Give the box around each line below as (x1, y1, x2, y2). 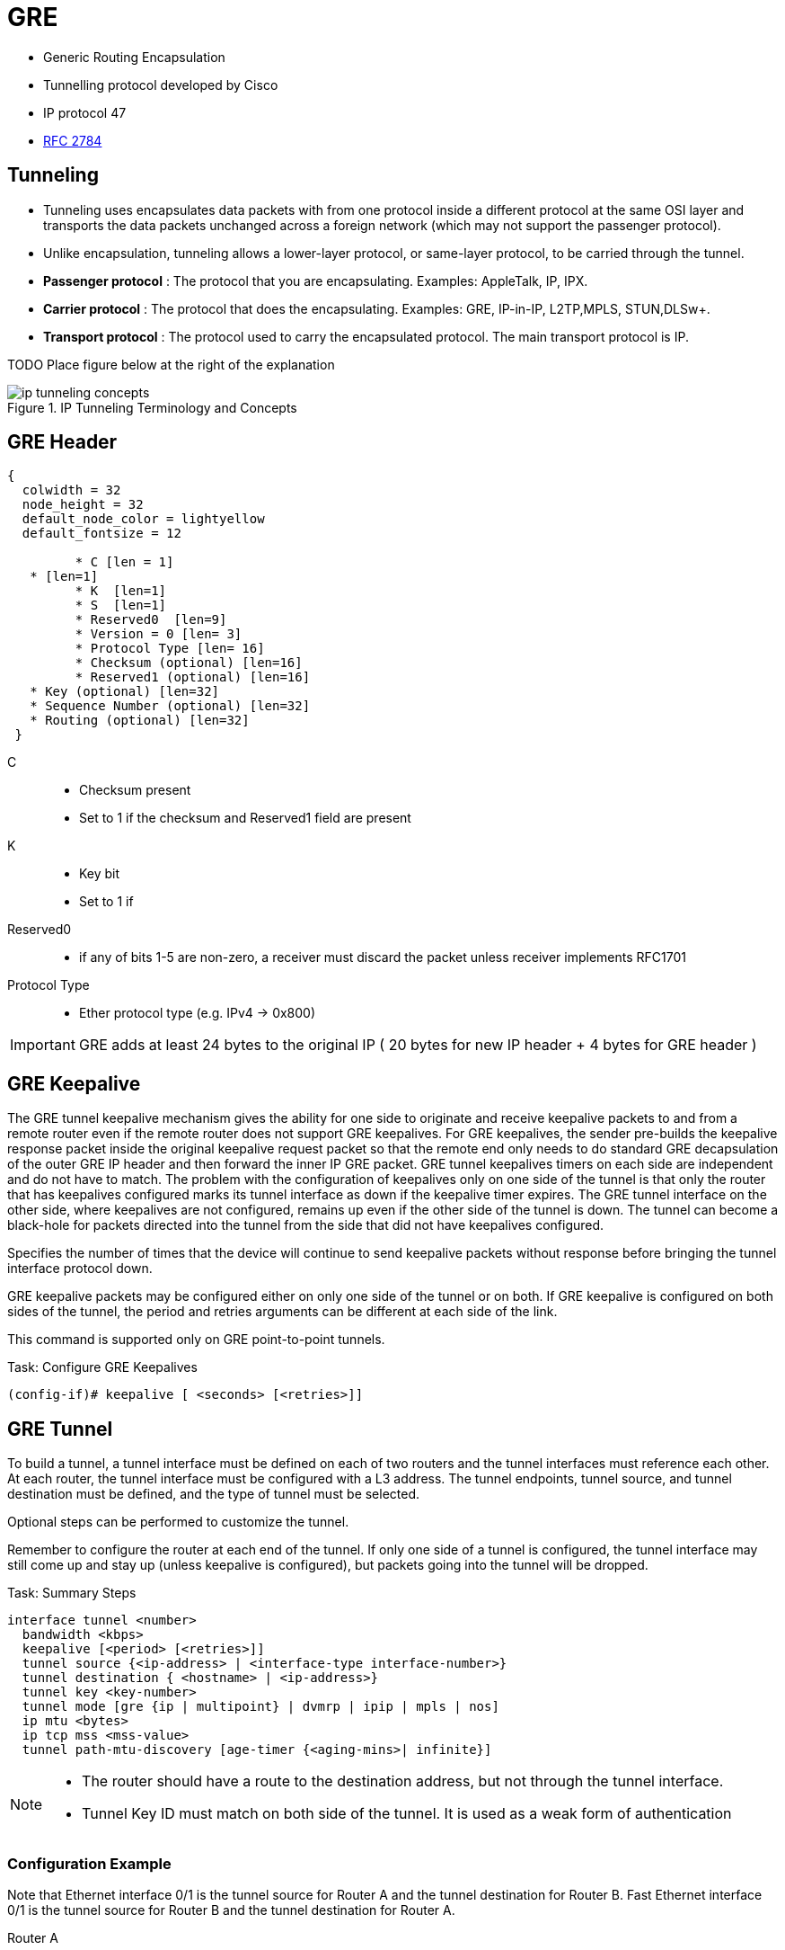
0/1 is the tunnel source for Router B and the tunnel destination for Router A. (7, 1901, 455, 1918)
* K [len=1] (75, 583, 167, 599)
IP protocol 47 (43, 104, 127, 120)
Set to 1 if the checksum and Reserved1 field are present (79, 810, 411, 826)
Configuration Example (7, 1854, 172, 1873)
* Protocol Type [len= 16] (75, 641, 265, 656)
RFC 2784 (43, 132, 102, 148)
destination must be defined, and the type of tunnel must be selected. (7, 1486, 420, 1502)
